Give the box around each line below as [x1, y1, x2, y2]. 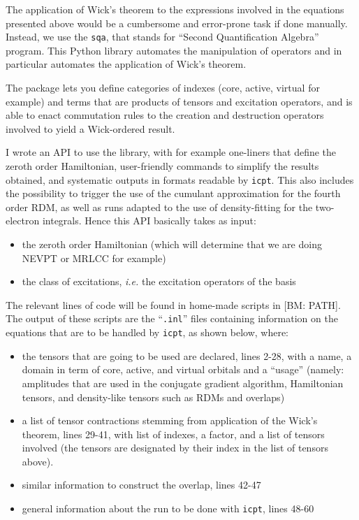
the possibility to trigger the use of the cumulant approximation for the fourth [6, 186, 341, 201]
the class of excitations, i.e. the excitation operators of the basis [22, 274, 296, 289]
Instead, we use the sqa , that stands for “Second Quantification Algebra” [6, 29, 319, 44]
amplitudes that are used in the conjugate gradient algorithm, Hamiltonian [22, 375, 344, 390]
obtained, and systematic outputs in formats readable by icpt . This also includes [6, 172, 354, 187]
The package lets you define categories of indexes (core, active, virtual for [6, 80, 320, 95]
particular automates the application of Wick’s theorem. [6, 57, 247, 71]
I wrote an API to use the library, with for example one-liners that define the [6, 145, 337, 159]
